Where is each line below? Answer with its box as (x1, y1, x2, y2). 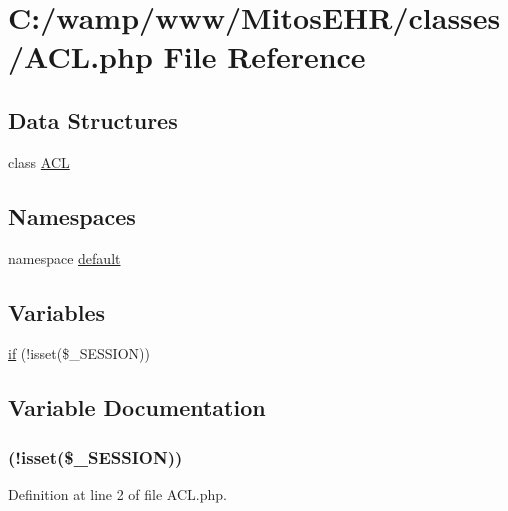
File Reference (163, 36, 366, 77)
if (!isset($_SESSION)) (8, 343, 150, 364)
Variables (8, 296, 106, 327)
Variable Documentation (8, 392, 266, 423)
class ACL (8, 151, 70, 172)
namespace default (8, 247, 121, 268)
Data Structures (8, 104, 178, 135)
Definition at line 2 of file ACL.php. (8, 483, 227, 504)
